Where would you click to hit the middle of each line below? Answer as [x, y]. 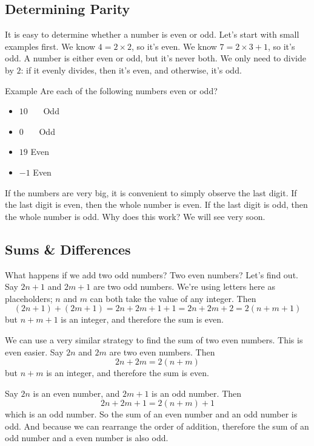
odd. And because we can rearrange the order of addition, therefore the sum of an [157, 426]
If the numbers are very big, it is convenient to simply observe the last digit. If [151, 192]
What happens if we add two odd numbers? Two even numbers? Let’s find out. [152, 274]
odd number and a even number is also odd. [87, 438]
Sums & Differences [68, 249]
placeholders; [29, 298]
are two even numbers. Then [162, 352]
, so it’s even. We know [174, 46]
